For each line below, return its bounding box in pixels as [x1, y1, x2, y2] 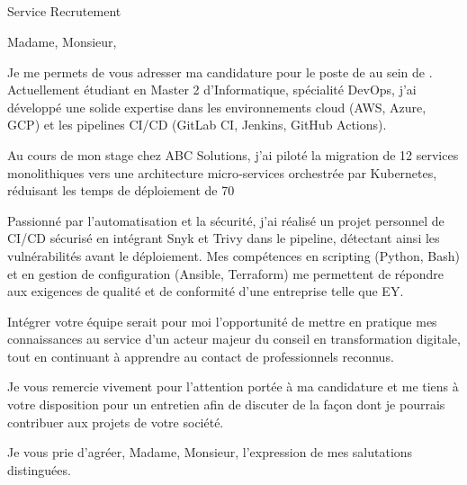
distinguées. [7, 460, 71, 479]
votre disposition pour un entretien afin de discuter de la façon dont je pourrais [7, 395, 445, 414]
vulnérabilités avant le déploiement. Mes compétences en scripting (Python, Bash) [7, 246, 460, 265]
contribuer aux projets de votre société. [7, 412, 224, 431]
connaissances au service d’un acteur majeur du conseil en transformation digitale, [7, 329, 461, 348]
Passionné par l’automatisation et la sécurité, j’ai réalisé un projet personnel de [7, 211, 445, 229]
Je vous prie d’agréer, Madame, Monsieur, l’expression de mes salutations [7, 443, 413, 462]
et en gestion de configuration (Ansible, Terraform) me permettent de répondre [7, 264, 444, 283]
